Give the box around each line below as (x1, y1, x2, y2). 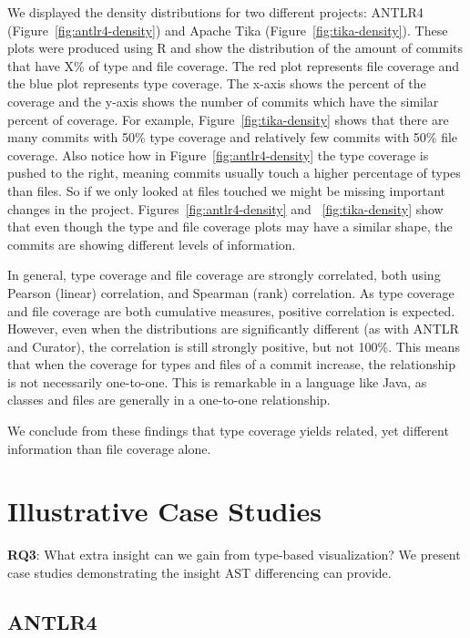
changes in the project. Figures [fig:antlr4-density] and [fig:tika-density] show (7, 199, 444, 218)
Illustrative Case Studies (7, 492, 322, 530)
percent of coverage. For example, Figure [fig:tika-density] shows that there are (7, 109, 449, 129)
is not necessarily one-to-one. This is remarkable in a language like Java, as (7, 372, 427, 391)
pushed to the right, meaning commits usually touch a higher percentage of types (7, 163, 461, 182)
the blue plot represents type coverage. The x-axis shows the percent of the (7, 74, 426, 93)
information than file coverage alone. (7, 438, 211, 458)
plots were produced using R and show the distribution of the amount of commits (7, 38, 464, 57)
